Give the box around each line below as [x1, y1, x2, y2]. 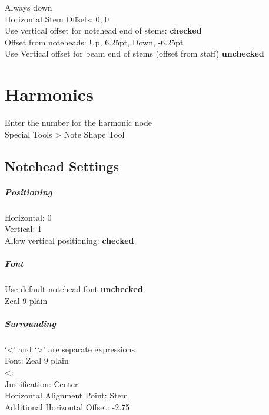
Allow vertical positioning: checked [5, 234, 134, 246]
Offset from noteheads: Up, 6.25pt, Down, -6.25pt [5, 35, 184, 48]
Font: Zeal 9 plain [5, 354, 69, 367]
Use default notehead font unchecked [5, 282, 143, 295]
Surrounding [5, 317, 56, 329]
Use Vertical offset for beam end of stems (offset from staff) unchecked [5, 47, 264, 60]
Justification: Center [5, 377, 78, 390]
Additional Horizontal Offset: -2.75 [5, 400, 130, 413]
